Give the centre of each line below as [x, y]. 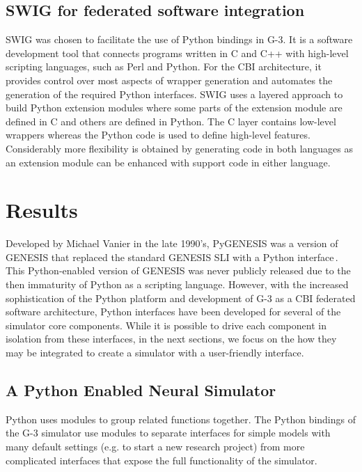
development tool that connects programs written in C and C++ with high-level [177, 53]
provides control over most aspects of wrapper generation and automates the [169, 80]
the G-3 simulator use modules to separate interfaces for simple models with [168, 433]
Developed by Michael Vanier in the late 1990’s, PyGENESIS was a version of [172, 243]
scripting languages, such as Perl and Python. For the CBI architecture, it [164, 66]
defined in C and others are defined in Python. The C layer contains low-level [171, 121]
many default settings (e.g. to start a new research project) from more [155, 446]
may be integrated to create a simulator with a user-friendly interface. [155, 353]
